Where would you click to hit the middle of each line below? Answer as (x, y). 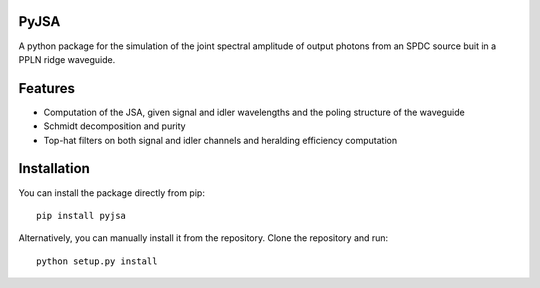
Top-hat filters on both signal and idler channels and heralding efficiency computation (220, 140)
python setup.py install (97, 261)
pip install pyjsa (81, 215)
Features (46, 88)
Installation (54, 168)
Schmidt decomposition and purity (114, 126)
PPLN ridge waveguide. (67, 59)
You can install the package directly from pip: (111, 192)
